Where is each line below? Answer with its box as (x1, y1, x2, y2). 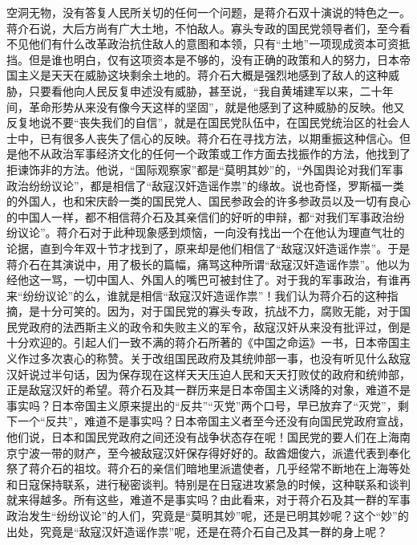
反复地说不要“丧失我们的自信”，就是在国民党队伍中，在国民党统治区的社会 (6, 114, 399, 131)
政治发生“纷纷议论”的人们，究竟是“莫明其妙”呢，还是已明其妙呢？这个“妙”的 (6, 507, 409, 523)
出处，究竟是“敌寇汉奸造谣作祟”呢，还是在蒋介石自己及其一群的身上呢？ (6, 523, 388, 539)
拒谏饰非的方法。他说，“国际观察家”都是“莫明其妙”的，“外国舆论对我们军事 (6, 161, 404, 177)
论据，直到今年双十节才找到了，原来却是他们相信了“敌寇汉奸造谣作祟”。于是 (6, 239, 411, 256)
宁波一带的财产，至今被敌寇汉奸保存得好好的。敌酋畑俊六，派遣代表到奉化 (17, 444, 411, 461)
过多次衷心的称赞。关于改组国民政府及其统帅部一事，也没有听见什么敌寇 (28, 350, 411, 367)
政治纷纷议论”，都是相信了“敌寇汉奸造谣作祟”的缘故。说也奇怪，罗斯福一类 (6, 177, 404, 193)
